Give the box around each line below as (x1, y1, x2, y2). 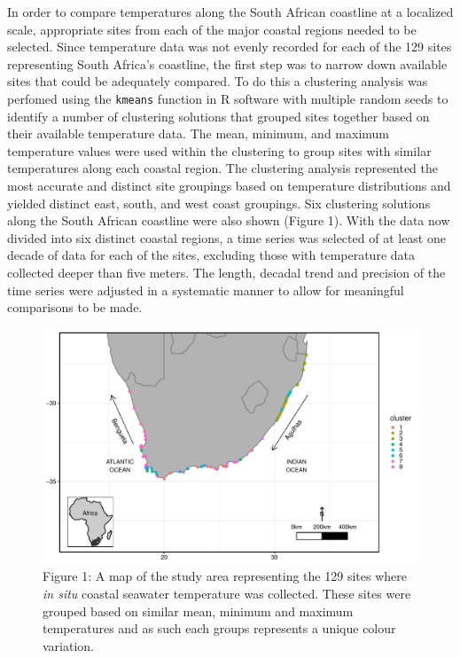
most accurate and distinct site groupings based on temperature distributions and (7, 176, 451, 194)
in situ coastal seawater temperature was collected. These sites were (43, 584, 411, 602)
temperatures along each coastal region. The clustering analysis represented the (7, 159, 438, 177)
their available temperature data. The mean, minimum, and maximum (7, 124, 390, 143)
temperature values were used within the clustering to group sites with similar (7, 141, 432, 160)
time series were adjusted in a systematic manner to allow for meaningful (7, 280, 404, 299)
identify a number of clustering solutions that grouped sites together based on (7, 106, 430, 125)
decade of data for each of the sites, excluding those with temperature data (7, 246, 415, 264)
